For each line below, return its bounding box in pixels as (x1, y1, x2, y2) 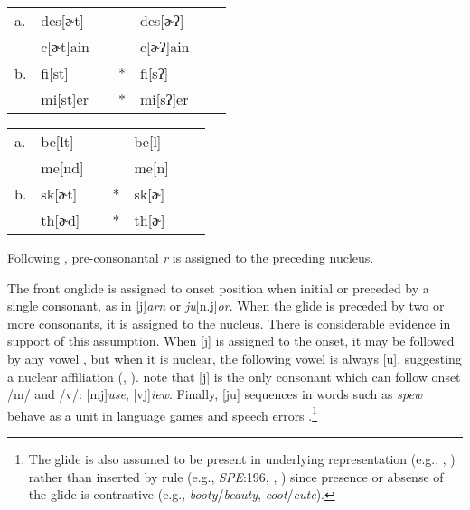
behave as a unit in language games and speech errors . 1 (7, 403, 318, 424)
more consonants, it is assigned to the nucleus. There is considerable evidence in (7, 313, 451, 332)
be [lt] (41, 131, 74, 152)
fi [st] (41, 62, 69, 83)
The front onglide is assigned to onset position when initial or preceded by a (7, 278, 429, 297)
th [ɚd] (41, 209, 80, 230)
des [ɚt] (41, 10, 84, 31)
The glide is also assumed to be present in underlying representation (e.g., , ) (28, 450, 456, 468)
